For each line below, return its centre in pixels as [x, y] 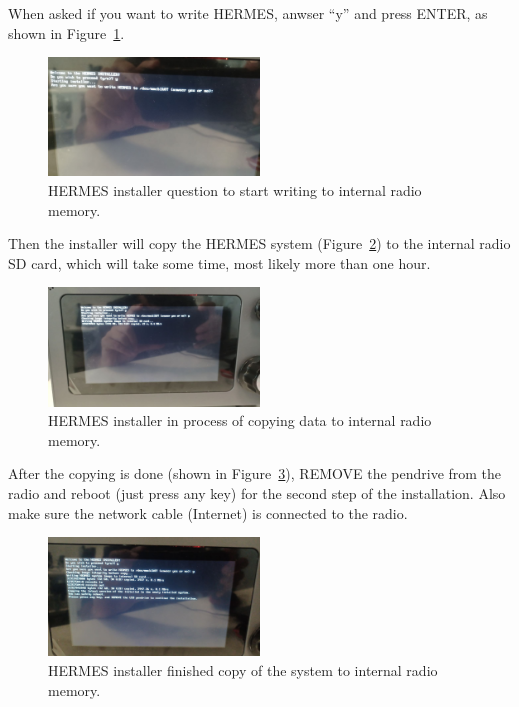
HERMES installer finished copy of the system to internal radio [243, 670]
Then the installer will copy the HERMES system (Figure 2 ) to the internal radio [259, 243]
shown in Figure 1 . [66, 32]
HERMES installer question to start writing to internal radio [235, 190]
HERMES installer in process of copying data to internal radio [240, 420]
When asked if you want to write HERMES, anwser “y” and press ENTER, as [248, 13]
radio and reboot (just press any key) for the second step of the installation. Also [257, 493]
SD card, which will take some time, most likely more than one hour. [219, 262]
